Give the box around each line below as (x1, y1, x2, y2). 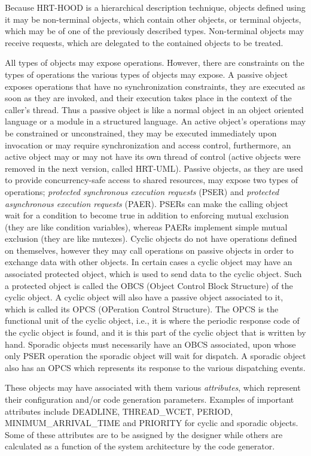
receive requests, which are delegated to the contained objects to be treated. (5, 36, 283, 48)
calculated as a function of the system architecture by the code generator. (5, 440, 275, 452)
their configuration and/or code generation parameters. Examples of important (5, 393, 294, 405)
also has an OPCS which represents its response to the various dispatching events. (5, 361, 306, 373)
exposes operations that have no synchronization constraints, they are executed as (5, 80, 305, 92)
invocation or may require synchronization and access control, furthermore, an (5, 138, 291, 151)
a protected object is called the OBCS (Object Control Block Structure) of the (5, 279, 293, 291)
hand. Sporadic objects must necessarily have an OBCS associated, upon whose (5, 338, 296, 350)
